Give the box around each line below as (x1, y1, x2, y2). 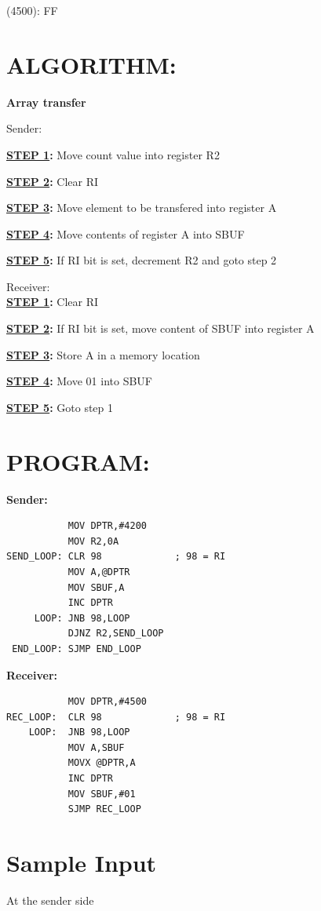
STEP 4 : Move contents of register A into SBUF (6, 225, 245, 242)
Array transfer (6, 93, 86, 110)
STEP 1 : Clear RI (6, 293, 99, 310)
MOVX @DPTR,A (67, 757, 136, 769)
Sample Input (6, 847, 157, 879)
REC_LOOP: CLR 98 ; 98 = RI (6, 711, 226, 723)
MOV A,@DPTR (67, 566, 130, 578)
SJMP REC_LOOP (67, 804, 141, 815)
